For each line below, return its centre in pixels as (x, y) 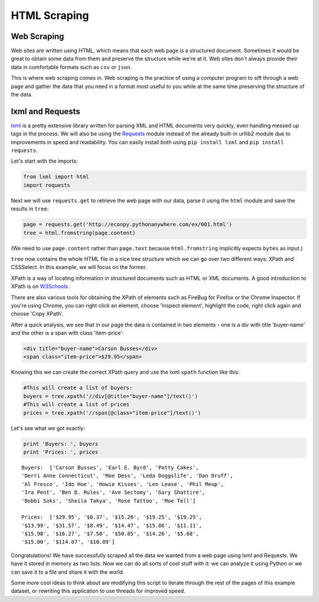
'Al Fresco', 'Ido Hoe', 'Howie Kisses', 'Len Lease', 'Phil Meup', (123, 484)
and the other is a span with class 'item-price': (67, 333)
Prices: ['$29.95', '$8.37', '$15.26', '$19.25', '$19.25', (112, 517)
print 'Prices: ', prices (61, 452)
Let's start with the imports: (44, 161)
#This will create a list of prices (77, 404)
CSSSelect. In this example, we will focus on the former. (79, 267)
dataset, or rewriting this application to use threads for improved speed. (98, 591)
